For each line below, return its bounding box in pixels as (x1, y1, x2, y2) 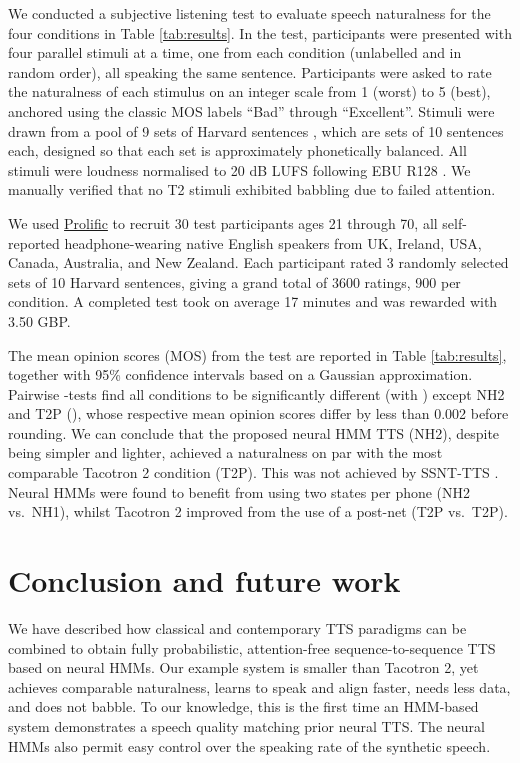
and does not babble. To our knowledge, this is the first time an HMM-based (8, 696, 479, 717)
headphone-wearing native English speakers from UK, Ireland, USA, (64, 232, 482, 253)
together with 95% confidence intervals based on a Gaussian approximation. (8, 364, 473, 385)
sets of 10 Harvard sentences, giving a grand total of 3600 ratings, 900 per (8, 271, 461, 292)
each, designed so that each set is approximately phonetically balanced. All (8, 140, 467, 161)
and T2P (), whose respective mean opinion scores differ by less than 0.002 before (8, 403, 509, 424)
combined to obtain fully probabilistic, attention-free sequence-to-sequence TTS (8, 637, 496, 658)
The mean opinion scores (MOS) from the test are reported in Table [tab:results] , (8, 344, 507, 365)
